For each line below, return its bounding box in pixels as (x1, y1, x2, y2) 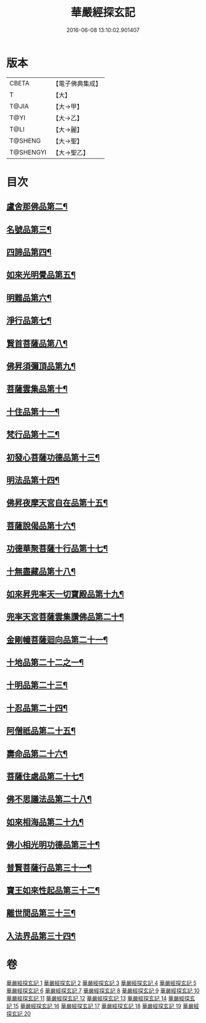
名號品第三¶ (6, 224, 52, 235)
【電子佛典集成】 (52, 79, 102, 88)
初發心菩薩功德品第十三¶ (6, 452, 100, 462)
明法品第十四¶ (6, 475, 60, 485)
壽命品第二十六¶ (6, 749, 68, 759)
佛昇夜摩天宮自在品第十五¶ (6, 498, 109, 508)
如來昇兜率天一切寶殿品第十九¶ (6, 589, 124, 599)
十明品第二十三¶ (6, 680, 68, 691)
